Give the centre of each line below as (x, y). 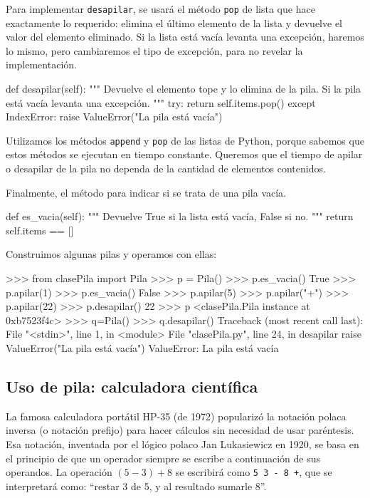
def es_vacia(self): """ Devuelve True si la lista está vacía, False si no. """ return (180, 216)
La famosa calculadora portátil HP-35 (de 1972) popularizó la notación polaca (176, 416)
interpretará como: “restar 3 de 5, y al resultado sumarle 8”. (136, 486)
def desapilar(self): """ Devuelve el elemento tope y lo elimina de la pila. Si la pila (184, 89)
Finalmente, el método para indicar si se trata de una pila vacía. (146, 192)
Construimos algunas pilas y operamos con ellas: (111, 254)
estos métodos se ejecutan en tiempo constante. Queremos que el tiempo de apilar (184, 154)
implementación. (41, 64)
